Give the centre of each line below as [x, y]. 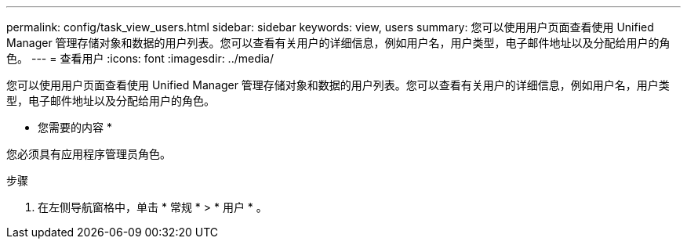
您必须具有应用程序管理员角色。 [89, 154]
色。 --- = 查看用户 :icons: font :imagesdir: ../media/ [140, 58]
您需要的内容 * [75, 127]
